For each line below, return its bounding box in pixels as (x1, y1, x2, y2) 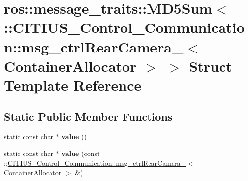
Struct (189, 55, 232, 76)
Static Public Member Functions (4, 108, 173, 124)
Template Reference (4, 75, 142, 95)
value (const (61, 148, 100, 158)
